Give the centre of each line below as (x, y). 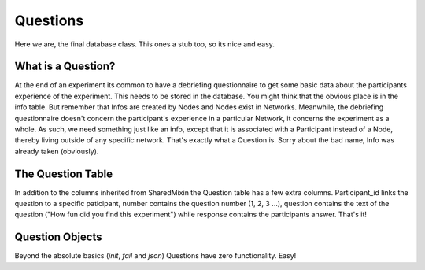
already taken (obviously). (57, 151)
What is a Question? (65, 67)
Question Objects (58, 237)
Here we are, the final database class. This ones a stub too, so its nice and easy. (145, 44)
